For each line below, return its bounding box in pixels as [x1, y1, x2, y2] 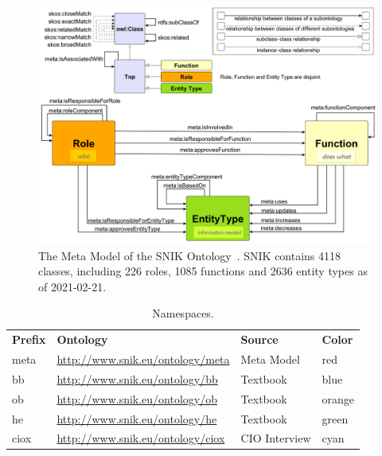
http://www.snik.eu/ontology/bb [57, 370, 218, 387]
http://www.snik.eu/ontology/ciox [57, 430, 225, 446]
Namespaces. [152, 305, 214, 322]
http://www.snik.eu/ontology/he [57, 410, 217, 427]
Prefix [12, 331, 46, 348]
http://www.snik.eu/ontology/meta [57, 351, 230, 368]
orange [322, 390, 354, 407]
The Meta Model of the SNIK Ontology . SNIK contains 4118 [38, 247, 341, 263]
